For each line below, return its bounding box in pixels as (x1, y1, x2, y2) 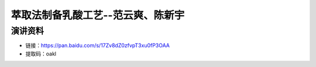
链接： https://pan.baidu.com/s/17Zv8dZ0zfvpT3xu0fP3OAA (25, 42, 170, 49)
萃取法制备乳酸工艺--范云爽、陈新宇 (11, 9, 185, 22)
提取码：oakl (25, 50, 57, 57)
